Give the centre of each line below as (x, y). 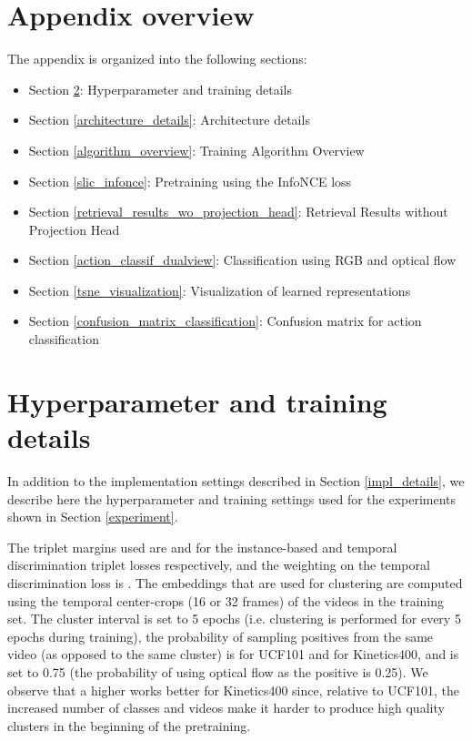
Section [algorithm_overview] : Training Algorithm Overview (196, 150)
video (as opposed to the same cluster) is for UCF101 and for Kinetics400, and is (233, 654)
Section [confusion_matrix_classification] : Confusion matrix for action (225, 321)
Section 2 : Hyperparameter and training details (161, 89)
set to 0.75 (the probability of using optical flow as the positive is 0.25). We (218, 671)
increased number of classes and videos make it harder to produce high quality (226, 708)
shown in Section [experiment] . (93, 517)
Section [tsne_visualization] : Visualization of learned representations (220, 290)
